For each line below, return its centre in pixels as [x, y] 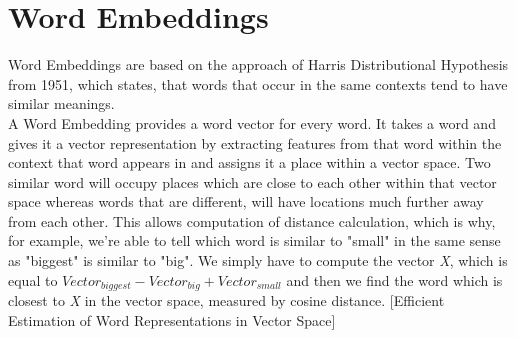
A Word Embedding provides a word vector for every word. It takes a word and [252, 122]
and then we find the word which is [394, 279]
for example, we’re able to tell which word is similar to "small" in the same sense [254, 240]
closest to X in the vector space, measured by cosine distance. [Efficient [226, 300]
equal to [33, 279]
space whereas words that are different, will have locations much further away [246, 201]
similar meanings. [61, 103]
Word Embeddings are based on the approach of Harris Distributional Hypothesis [258, 64]
